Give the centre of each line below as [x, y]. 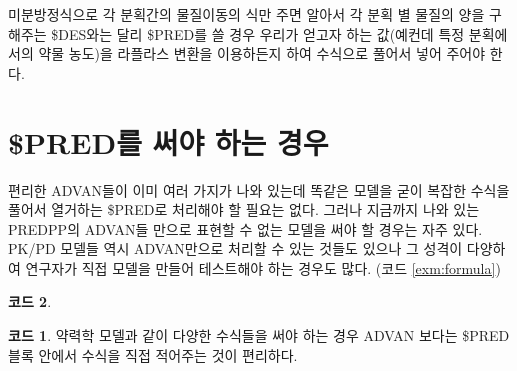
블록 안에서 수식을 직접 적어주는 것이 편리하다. [153, 354]
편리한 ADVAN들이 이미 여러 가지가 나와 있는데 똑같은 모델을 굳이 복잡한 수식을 [259, 189]
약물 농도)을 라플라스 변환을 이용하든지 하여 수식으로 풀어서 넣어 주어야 [262, 53]
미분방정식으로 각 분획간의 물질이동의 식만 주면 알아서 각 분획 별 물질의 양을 [246, 14]
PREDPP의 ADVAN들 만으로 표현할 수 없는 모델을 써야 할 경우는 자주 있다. [245, 228]
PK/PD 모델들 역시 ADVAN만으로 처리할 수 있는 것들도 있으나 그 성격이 [235, 248]
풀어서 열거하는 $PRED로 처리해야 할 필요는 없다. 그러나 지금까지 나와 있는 [244, 209]
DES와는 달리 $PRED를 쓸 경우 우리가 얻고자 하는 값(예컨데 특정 [261, 33]
